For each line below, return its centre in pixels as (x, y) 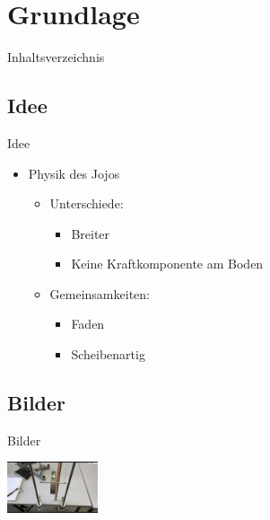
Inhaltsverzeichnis (56, 57)
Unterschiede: (87, 203)
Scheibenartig (108, 354)
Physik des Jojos (74, 173)
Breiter (91, 233)
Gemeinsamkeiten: (100, 293)
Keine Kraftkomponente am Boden (167, 264)
